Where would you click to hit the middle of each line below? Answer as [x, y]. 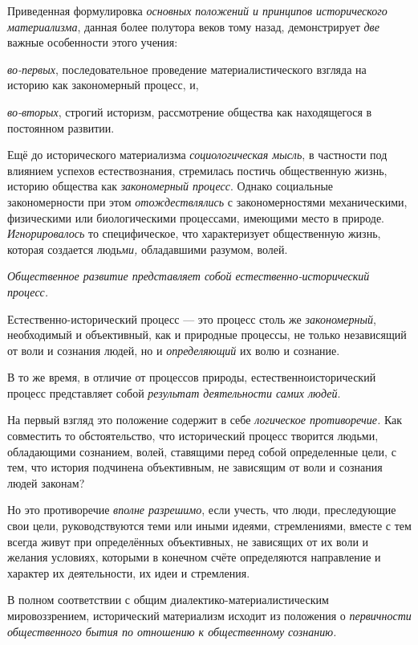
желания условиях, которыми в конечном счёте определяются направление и [194, 557]
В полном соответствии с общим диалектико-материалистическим [168, 600]
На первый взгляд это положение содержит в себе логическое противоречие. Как [205, 420]
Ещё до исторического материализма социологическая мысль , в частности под [197, 155]
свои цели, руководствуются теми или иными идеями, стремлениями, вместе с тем [209, 526]
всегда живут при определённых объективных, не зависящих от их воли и [188, 541]
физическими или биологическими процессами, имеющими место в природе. [196, 217]
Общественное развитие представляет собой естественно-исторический [189, 276]
